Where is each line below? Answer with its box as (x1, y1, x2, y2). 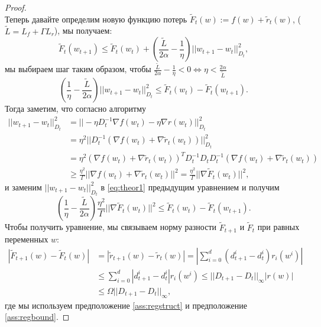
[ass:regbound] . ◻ (5, 310, 70, 323)
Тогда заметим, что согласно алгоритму (5, 102, 147, 115)
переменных (5, 233, 48, 245)
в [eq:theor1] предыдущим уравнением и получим (100, 180, 280, 193)
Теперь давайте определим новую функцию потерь (5, 12, 187, 25)
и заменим (5, 180, 42, 193)
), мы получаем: (54, 24, 112, 37)
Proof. (5, 1, 27, 13)
